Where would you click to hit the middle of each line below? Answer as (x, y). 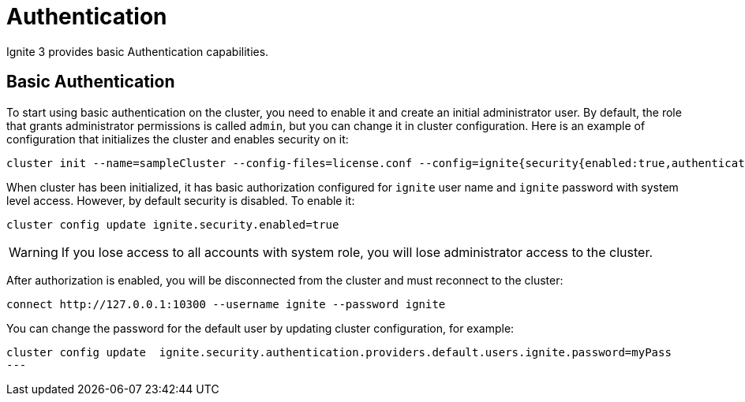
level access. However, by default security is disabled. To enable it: (181, 200)
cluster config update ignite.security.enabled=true (173, 224)
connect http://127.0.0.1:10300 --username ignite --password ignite (226, 304)
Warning (34, 252)
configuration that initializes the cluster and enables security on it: (178, 139)
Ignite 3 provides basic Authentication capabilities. (138, 51)
